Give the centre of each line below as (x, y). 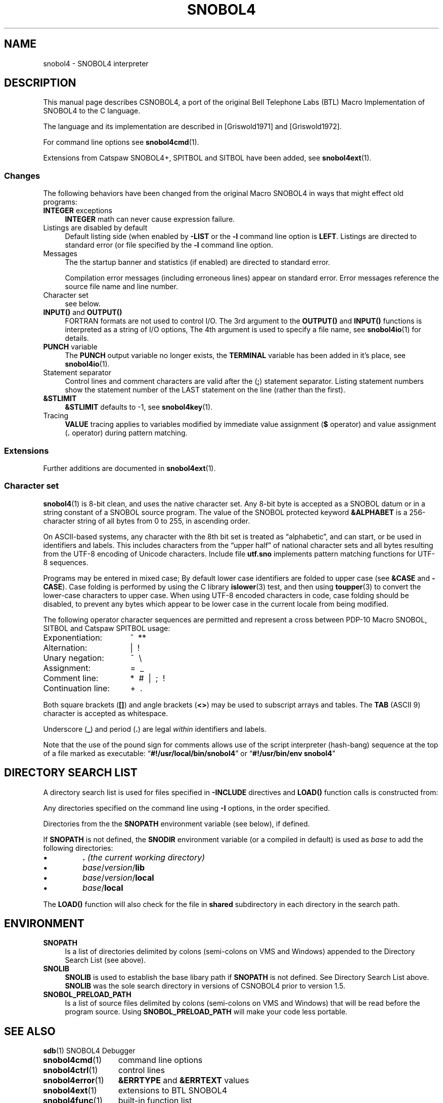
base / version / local (118, 877)
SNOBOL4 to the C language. (92, 111)
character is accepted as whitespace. (105, 713)
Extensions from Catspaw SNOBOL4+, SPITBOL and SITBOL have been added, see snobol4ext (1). (207, 158)
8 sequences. (66, 562)
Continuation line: (76, 688)
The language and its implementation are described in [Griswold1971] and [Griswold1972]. (192, 127)
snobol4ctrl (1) (71, 1070)
